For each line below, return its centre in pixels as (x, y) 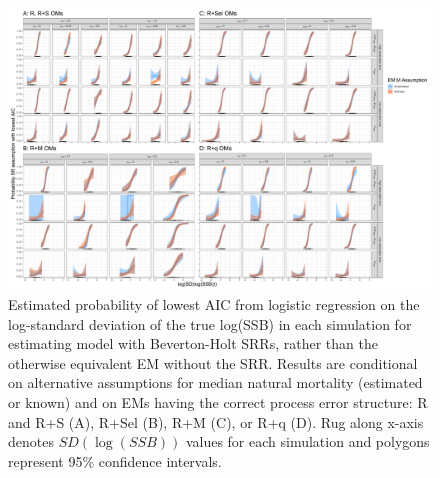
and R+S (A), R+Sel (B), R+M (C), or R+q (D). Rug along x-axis (216, 421)
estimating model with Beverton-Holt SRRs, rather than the (193, 343)
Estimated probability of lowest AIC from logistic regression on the (214, 303)
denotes (31, 441)
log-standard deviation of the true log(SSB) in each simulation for (210, 323)
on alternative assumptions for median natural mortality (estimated (215, 382)
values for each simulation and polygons (307, 441)
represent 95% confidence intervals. (115, 460)
